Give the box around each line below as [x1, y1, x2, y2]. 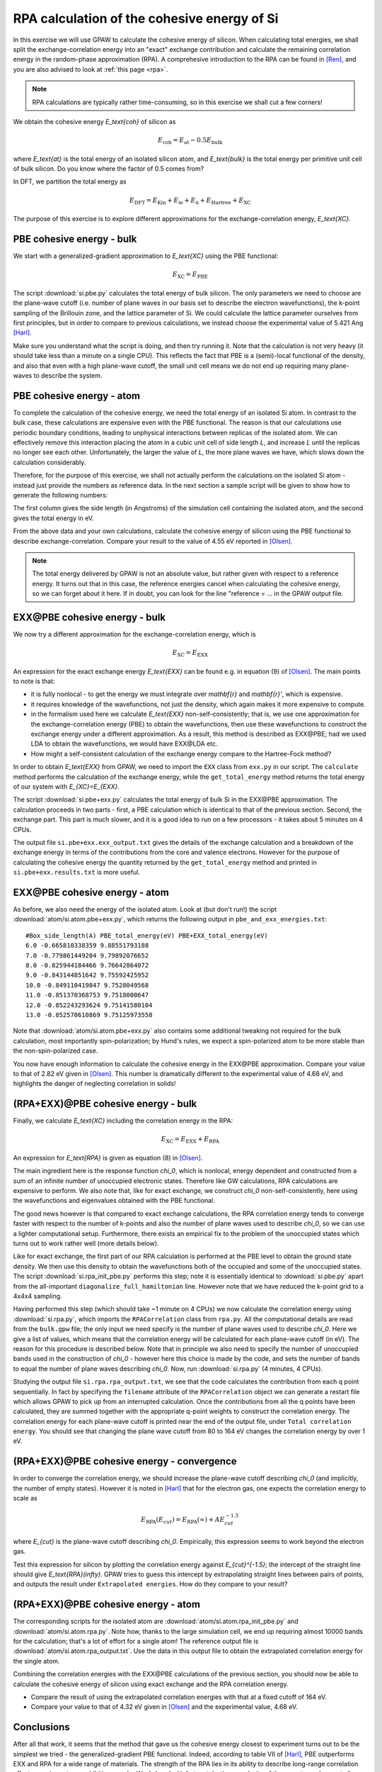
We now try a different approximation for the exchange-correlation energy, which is [13, 629, 256, 638]
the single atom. [13, 1656, 60, 1665]
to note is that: [13, 677, 56, 685]
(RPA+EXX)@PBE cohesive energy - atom [13, 1598, 201, 1610]
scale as [13, 1494, 38, 1503]
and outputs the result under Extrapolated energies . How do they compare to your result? [13, 1580, 288, 1588]
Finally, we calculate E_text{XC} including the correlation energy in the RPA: [13, 1116, 233, 1125]
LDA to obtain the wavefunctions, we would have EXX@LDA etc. [30, 739, 219, 748]
